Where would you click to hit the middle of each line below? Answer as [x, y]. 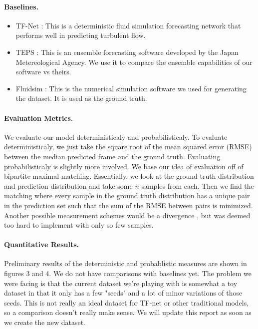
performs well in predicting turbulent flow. [81, 35]
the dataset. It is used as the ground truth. [81, 98]
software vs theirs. [43, 72]
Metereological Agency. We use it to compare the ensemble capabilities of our [134, 62]
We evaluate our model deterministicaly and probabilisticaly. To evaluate [116, 137]
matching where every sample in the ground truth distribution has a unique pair [127, 195]
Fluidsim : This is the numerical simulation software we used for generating [131, 88]
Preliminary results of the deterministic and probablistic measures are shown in [126, 263]
